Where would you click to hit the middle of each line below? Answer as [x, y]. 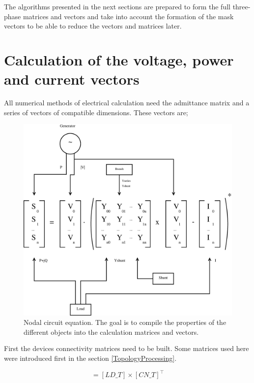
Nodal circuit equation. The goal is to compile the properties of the [125, 322]
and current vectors [72, 79]
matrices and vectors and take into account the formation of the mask [128, 16]
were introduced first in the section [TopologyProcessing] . [90, 358]
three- [241, 6]
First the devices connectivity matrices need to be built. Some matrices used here [127, 348]
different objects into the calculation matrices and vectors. [111, 332]
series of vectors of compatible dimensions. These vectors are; [96, 112]
